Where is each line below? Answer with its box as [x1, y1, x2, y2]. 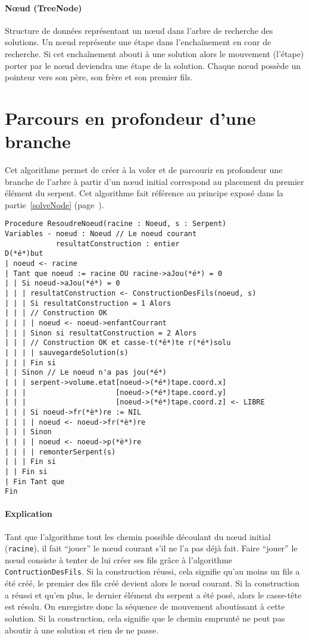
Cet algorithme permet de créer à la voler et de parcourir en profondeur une [5, 164, 283, 176]
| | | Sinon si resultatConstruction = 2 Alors [5, 328, 197, 337]
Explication [5, 507, 52, 520]
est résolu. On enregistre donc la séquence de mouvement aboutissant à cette [5, 600, 285, 613]
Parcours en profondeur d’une [5, 105, 256, 130]
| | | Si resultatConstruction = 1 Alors [5, 299, 171, 308]
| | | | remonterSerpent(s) [5, 447, 116, 456]
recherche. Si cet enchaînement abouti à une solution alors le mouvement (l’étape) [5, 47, 304, 59]
